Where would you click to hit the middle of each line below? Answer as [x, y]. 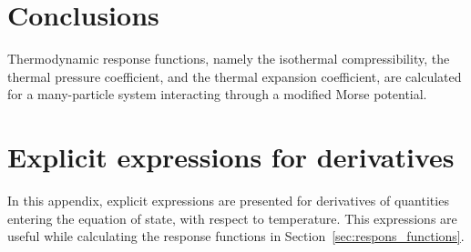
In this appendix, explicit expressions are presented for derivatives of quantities [228, 201]
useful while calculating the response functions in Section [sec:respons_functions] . [236, 236]
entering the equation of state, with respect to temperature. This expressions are [232, 218]
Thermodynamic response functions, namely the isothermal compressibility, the [229, 59]
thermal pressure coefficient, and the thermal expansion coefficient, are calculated [235, 76]
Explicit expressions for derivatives [231, 157]
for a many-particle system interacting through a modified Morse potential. [217, 94]
